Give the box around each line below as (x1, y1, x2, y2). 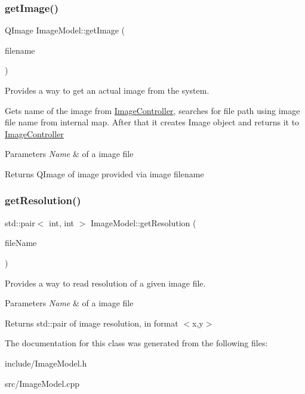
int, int (49, 216, 75, 229)
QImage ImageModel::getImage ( (5, 24, 125, 36)
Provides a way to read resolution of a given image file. (5, 276, 206, 289)
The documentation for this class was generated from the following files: (5, 337, 268, 349)
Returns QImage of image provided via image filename (5, 167, 204, 180)
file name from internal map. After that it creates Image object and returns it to (5, 116, 300, 128)
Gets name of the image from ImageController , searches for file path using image (5, 104, 300, 116)
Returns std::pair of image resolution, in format (5, 316, 178, 329)
